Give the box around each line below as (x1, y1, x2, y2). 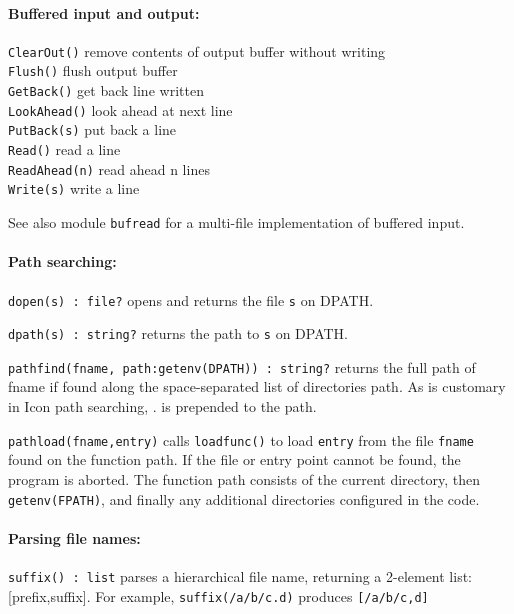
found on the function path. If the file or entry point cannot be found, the (8, 449, 461, 470)
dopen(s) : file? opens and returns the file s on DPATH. (8, 289, 374, 310)
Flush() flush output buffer (8, 60, 178, 81)
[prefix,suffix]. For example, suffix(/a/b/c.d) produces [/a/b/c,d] (8, 585, 429, 606)
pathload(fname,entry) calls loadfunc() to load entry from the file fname (8, 429, 474, 450)
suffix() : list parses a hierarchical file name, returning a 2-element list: (8, 565, 473, 586)
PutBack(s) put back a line (8, 119, 177, 140)
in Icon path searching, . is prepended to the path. (8, 396, 317, 417)
